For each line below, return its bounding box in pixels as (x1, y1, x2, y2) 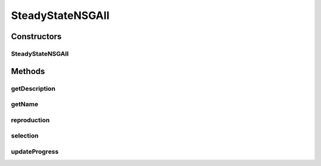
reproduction (11, 116, 50, 124)
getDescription (11, 84, 56, 92)
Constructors (11, 31, 62, 41)
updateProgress (11, 147, 59, 155)
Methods (11, 66, 45, 76)
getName (11, 100, 39, 108)
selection (11, 132, 39, 140)
